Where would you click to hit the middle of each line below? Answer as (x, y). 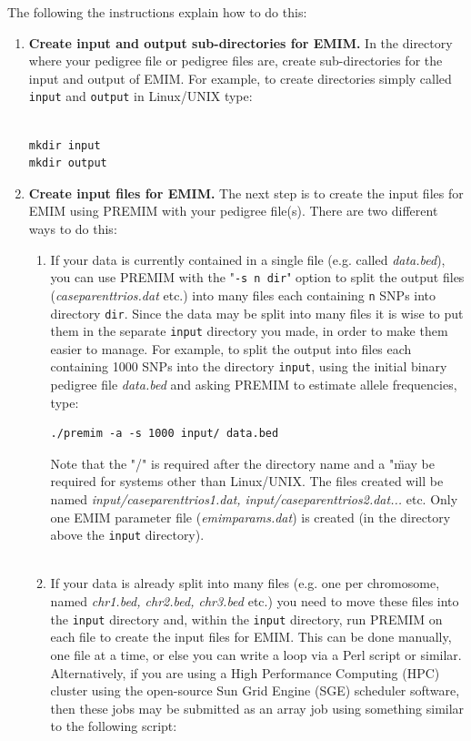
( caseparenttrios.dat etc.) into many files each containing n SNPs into (243, 294)
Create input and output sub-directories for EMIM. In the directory (241, 42)
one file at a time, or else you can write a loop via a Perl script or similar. (256, 654)
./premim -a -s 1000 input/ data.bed (165, 434)
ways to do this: (73, 228)
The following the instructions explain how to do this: (157, 12)
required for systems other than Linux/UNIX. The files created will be (247, 481)
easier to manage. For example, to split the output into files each (231, 348)
